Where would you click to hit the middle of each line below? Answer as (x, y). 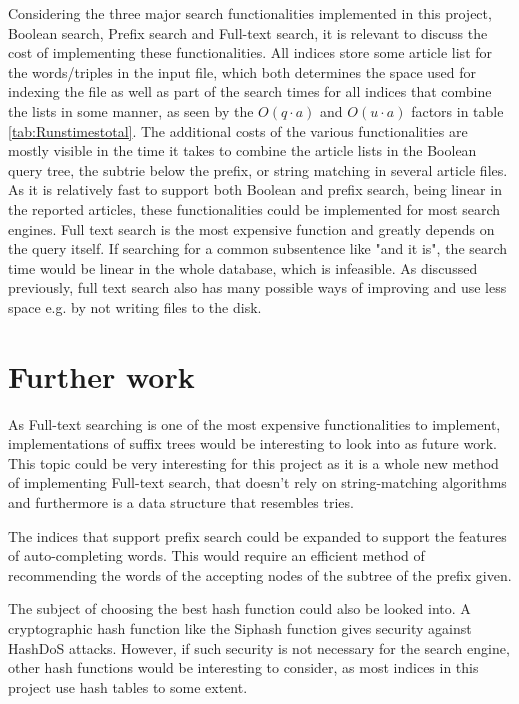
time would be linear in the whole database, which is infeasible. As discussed (243, 267)
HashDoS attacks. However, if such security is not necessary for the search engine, (259, 647)
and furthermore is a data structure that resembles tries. (181, 502)
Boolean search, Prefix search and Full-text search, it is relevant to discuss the (248, 32)
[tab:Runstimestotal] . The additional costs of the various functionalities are (238, 130)
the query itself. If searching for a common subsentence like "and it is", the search (258, 248)
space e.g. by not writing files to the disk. (135, 306)
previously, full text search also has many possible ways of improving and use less (257, 287)
